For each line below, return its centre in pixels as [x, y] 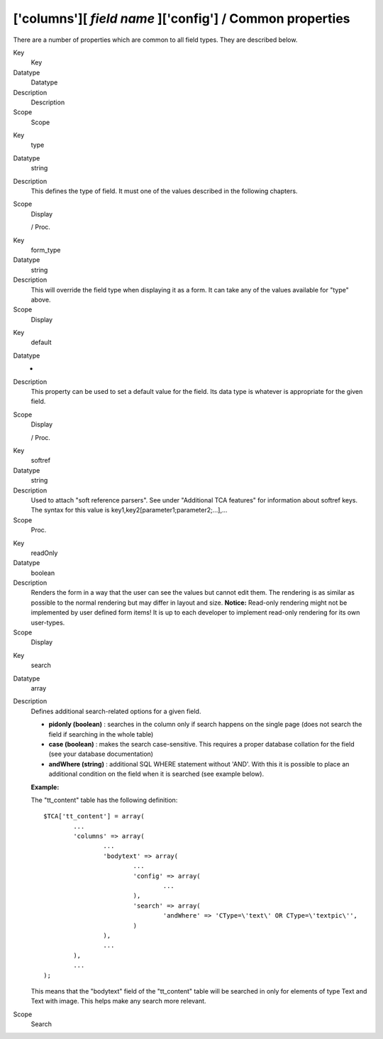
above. [41, 299]
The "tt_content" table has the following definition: [104, 800]
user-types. [48, 622]
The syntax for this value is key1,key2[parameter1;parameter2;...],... [129, 510]
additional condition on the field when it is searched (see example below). [156, 774]
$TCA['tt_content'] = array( [94, 817]
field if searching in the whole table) [101, 734]
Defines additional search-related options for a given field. [116, 711]
